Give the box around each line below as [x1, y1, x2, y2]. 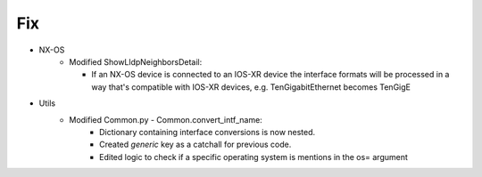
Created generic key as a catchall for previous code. [99, 139, 292, 150]
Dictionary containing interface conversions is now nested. [99, 126, 316, 137]
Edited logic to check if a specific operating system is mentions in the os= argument [99, 151, 408, 162]
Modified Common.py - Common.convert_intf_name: [69, 114, 262, 125]
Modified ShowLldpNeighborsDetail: [69, 56, 203, 67]
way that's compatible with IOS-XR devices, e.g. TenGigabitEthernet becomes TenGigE [91, 81, 411, 93]
